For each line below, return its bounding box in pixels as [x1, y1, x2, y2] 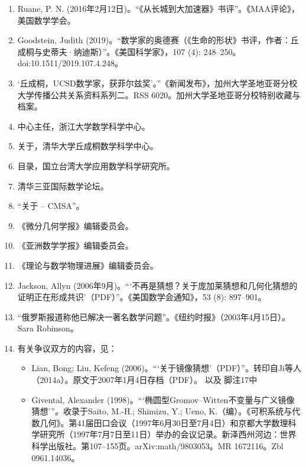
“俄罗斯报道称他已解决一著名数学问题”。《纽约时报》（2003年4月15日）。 [17, 310, 291, 323]
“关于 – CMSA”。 [17, 199, 84, 212]
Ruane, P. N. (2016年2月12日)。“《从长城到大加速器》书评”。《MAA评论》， [17, 2, 300, 14]
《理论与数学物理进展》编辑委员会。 [17, 259, 158, 271]
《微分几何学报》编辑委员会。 [17, 219, 134, 231]
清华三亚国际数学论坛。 [17, 179, 109, 192]
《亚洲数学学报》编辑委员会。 [17, 239, 134, 252]
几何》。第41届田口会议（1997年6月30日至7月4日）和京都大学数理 [40, 416, 288, 429]
